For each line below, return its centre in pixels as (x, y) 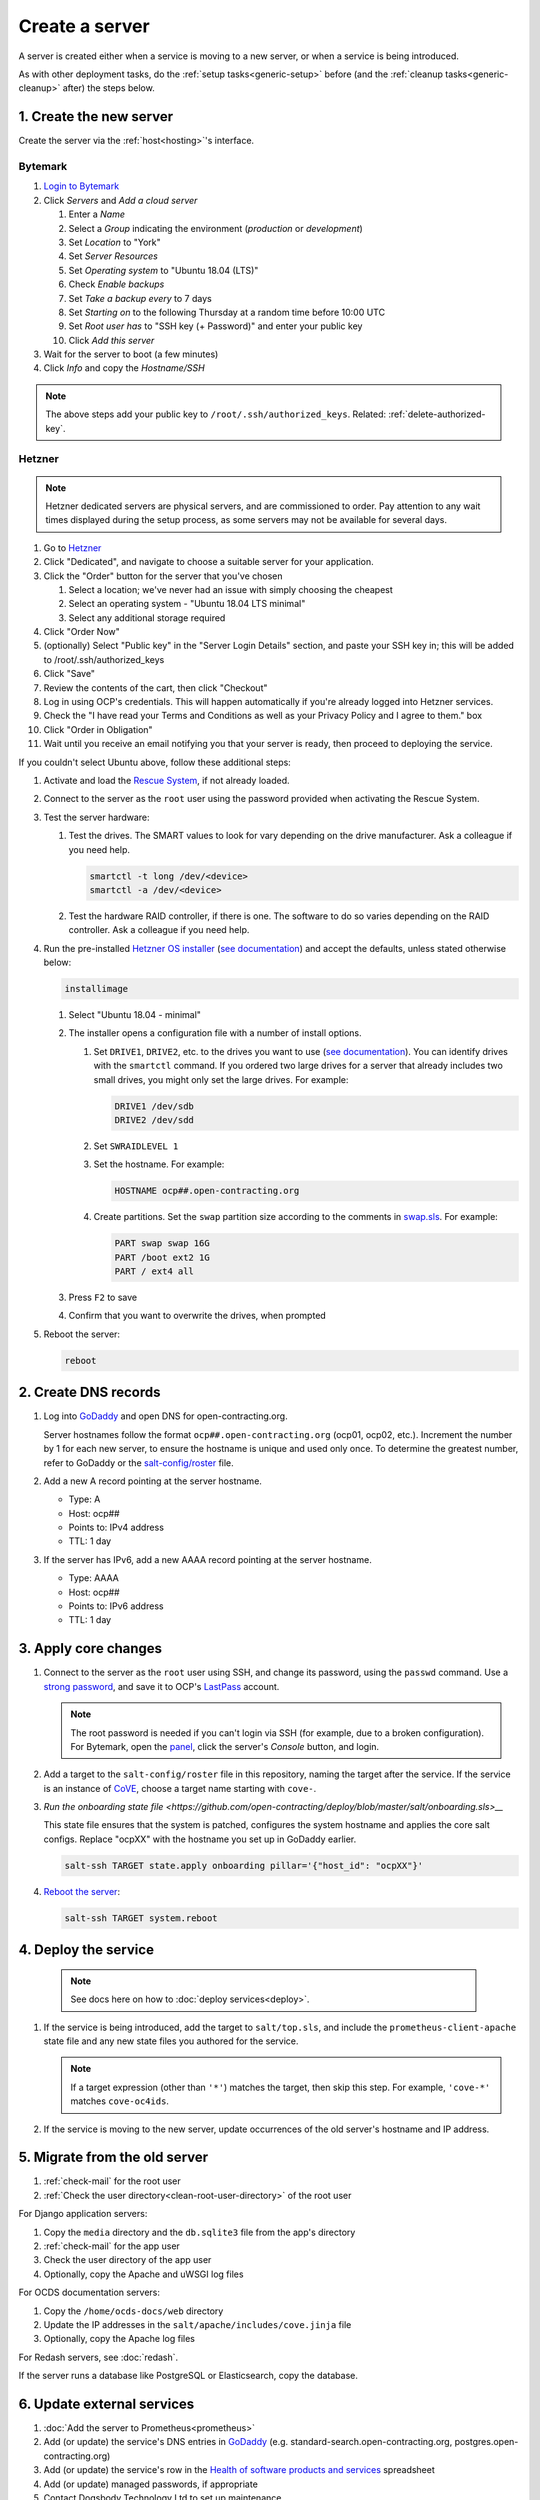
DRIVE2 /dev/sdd (154, 1120)
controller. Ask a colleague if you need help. (159, 930)
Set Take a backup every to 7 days (140, 298)
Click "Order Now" (81, 632)
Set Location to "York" (115, 242)
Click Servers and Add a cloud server (120, 200)
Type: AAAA (93, 1578)
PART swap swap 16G (162, 1243)
